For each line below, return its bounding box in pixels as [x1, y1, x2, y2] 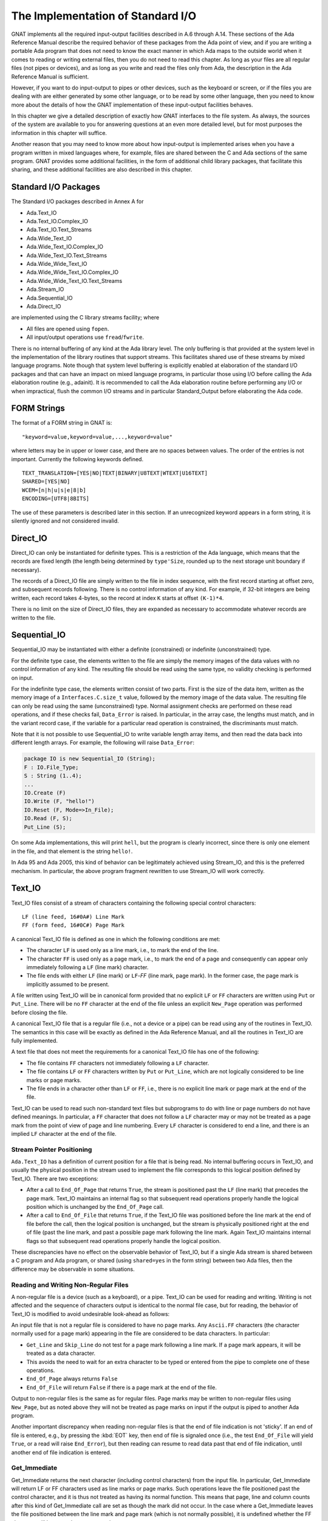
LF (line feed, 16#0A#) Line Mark [22, 913, 125, 920]
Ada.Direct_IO [26, 303, 61, 310]
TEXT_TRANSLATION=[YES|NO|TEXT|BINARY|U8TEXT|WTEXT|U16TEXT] [22, 469, 208, 476]
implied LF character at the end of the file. [11, 1130, 117, 1137]
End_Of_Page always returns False [26, 1375, 118, 1382]
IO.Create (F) [24, 789, 66, 796]
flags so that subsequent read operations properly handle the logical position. [26, 1237, 221, 1244]
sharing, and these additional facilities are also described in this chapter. [11, 166, 193, 173]
